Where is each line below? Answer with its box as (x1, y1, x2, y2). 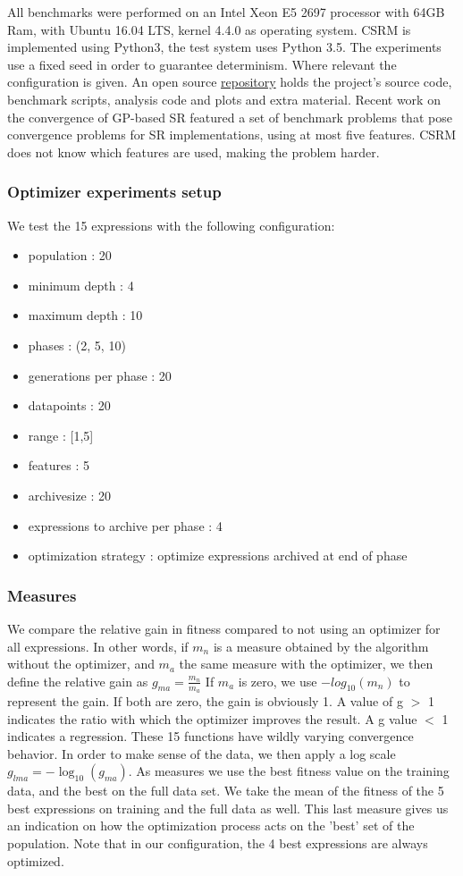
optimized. (7, 851, 64, 870)
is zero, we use (238, 671, 317, 690)
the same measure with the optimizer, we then (179, 654, 434, 673)
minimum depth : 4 (28, 275, 134, 294)
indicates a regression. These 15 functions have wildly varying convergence (7, 727, 414, 745)
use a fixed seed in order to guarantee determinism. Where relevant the (7, 55, 397, 73)
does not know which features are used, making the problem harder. (7, 142, 380, 161)
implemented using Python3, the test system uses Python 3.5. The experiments (7, 38, 442, 56)
